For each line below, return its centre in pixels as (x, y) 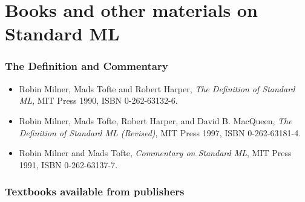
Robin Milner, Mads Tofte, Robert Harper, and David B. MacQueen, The (156, 120)
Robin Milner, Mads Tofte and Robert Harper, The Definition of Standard (157, 88)
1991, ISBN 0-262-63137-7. (68, 164)
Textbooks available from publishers (95, 191)
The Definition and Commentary (87, 66)
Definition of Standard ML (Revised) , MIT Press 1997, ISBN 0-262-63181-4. (160, 132)
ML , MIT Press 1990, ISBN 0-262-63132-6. (98, 100)
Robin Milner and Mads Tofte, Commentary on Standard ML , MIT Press (155, 153)
